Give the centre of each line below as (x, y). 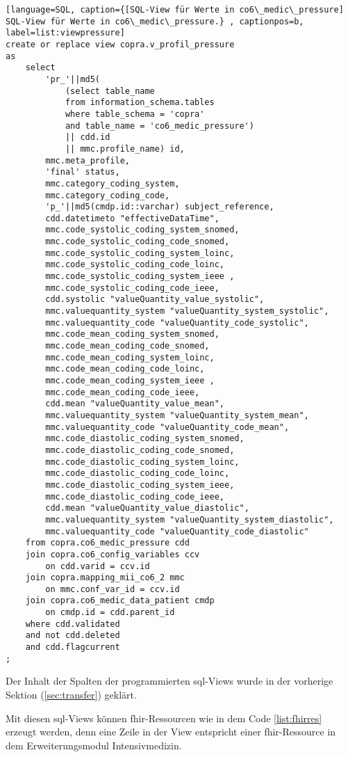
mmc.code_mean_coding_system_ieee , (130, 381)
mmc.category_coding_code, (108, 195)
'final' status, (83, 172)
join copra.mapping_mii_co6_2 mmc (105, 578)
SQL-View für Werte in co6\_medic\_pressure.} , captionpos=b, (155, 21)
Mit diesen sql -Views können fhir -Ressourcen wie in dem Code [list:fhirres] (164, 718)
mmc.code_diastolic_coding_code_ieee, (135, 496)
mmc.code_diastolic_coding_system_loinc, (142, 462)
